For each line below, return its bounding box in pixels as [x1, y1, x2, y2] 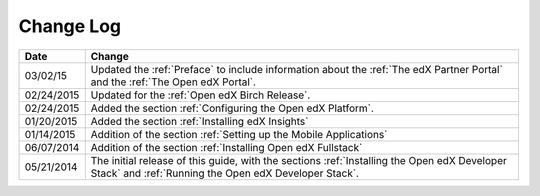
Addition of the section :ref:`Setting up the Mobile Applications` [90, 127, 388, 141]
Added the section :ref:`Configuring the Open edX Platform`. [90, 101, 375, 115]
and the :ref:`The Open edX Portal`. [90, 75, 257, 89]
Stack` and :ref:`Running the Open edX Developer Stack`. [90, 166, 360, 180]
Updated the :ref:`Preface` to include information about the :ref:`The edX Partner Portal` [90, 62, 504, 76]
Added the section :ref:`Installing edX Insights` [90, 114, 309, 128]
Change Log [18, 15, 122, 37]
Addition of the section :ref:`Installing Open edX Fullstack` [90, 140, 363, 154]
